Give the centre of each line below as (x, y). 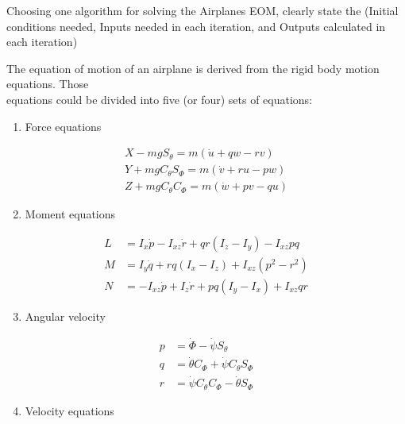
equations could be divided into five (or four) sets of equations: (160, 99)
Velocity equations (69, 410)
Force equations (63, 126)
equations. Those (48, 84)
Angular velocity (65, 316)
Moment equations (70, 214)
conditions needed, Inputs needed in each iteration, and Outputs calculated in (196, 26)
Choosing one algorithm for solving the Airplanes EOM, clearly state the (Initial (202, 10)
